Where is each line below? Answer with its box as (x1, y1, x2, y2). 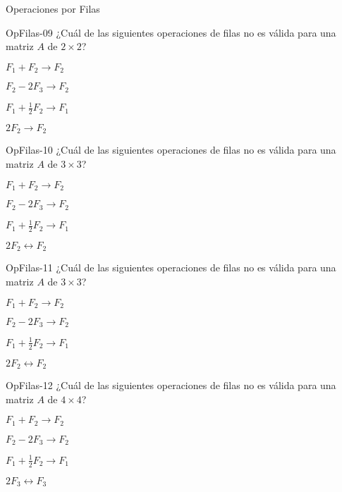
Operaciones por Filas (6, 1, 100, 16)
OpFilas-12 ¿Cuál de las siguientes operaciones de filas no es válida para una (6, 378, 336, 393)
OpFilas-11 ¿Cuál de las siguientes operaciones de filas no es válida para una (6, 260, 336, 275)
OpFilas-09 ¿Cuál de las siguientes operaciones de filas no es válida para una (6, 25, 336, 39)
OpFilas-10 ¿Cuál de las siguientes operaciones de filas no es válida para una (6, 142, 336, 157)
